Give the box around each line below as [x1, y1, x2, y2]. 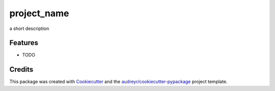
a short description [9, 25, 49, 32]
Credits [9, 65, 34, 74]
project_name [9, 8, 69, 19]
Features [9, 39, 38, 47]
